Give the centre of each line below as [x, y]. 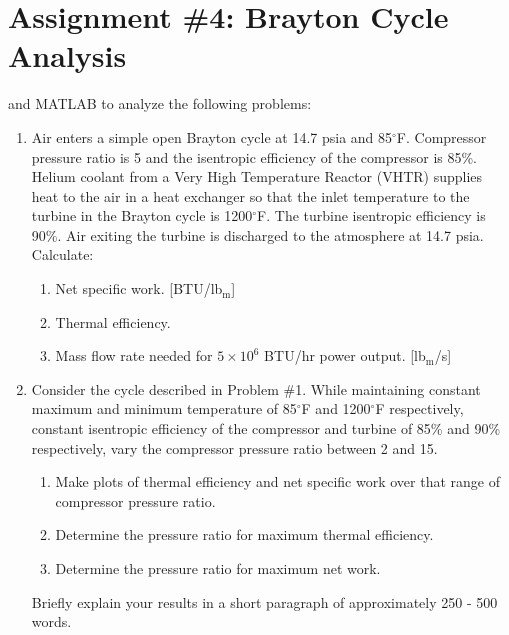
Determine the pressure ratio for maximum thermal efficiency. [244, 534]
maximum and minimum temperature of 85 [164, 408]
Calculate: [62, 254]
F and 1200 [336, 408]
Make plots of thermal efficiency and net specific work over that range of [277, 481]
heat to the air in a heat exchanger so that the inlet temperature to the [250, 195]
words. [51, 621]
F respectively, [419, 408]
